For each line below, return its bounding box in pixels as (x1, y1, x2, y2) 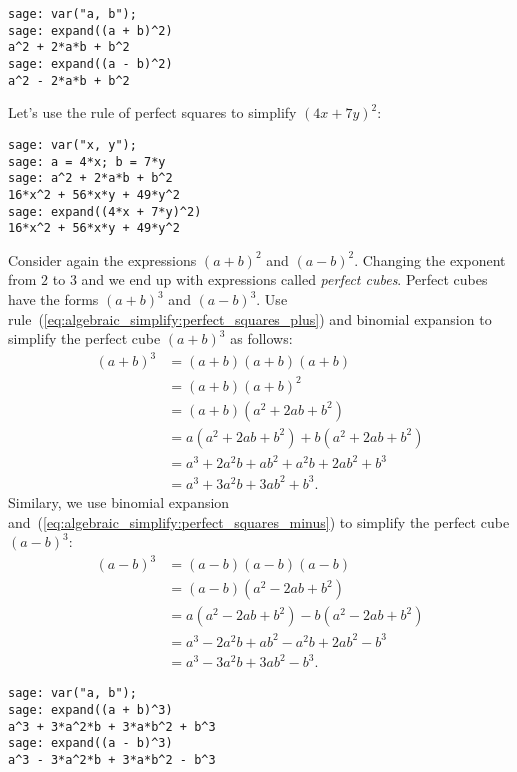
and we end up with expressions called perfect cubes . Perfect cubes (81, 269, 488, 290)
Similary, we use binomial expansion (8, 491, 230, 512)
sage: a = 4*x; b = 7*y (8, 154, 166, 169)
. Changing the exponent (354, 249, 506, 270)
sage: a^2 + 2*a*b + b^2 (8, 171, 173, 186)
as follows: (230, 328, 293, 349)
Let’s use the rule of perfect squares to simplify (8, 102, 297, 123)
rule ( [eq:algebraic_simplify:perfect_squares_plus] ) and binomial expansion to (8, 308, 492, 329)
